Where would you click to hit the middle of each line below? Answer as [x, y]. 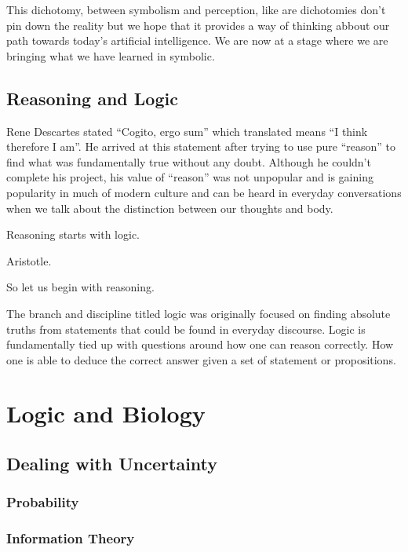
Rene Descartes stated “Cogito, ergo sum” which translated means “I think [187, 131]
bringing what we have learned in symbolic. [111, 55]
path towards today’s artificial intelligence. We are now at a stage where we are [197, 40]
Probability [43, 502]
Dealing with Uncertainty [112, 464]
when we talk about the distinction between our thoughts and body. [170, 208]
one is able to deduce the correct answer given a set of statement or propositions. [201, 359]
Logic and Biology [106, 413]
